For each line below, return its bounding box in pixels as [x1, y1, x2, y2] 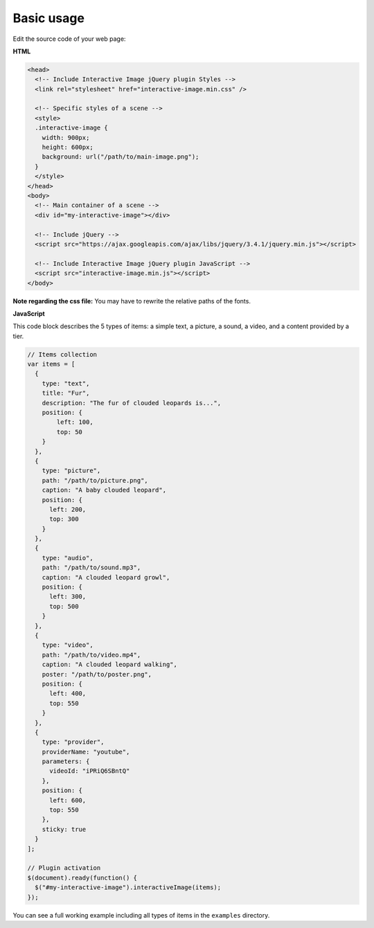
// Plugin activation [27, 864, 101, 872]
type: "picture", [42, 467, 101, 474]
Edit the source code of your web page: [12, 35, 126, 43]
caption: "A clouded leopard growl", [42, 573, 170, 581]
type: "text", [42, 380, 90, 387]
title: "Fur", [42, 389, 90, 398]
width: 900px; [42, 134, 90, 141]
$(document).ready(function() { [27, 873, 138, 882]
